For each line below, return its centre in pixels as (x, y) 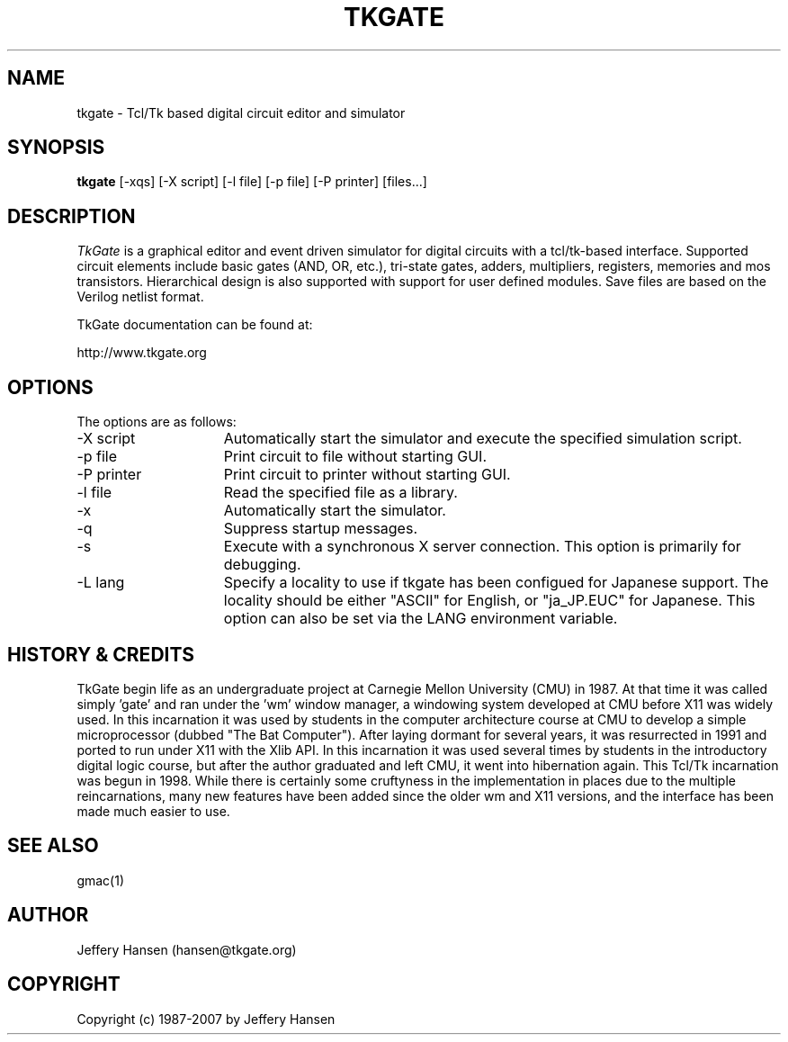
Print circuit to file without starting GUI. (355, 457)
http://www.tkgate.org (142, 353)
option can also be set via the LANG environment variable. (421, 619)
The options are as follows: (157, 422)
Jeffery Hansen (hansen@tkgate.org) (187, 949)
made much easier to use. (153, 811)
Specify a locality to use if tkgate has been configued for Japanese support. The (496, 583)
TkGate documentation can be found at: (195, 325)
